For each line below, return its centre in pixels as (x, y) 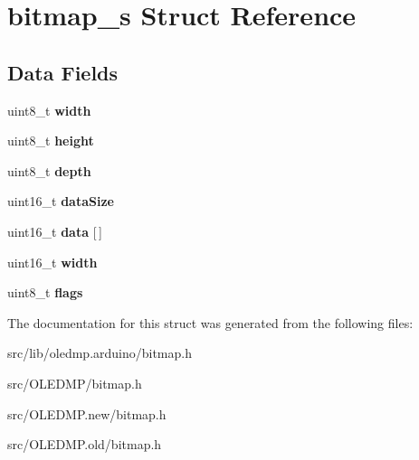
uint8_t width (49, 110)
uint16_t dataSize (61, 201)
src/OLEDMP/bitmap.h (75, 383)
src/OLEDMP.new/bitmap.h (87, 413)
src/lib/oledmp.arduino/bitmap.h (100, 353)
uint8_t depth (49, 170)
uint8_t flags (45, 292)
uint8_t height (51, 141)
